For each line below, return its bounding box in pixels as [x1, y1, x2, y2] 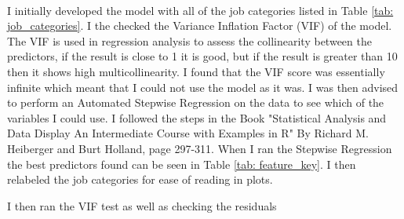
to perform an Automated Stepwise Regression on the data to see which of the [7, 94, 384, 111]
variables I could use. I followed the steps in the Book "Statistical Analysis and [7, 109, 387, 126]
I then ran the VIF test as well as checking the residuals [7, 197, 277, 214]
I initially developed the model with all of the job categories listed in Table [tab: [7, 2, 394, 18]
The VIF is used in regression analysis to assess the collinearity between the [7, 32, 372, 49]
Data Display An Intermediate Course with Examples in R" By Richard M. [7, 125, 369, 141]
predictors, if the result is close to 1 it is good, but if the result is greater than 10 [7, 48, 398, 64]
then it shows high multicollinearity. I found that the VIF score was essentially [7, 63, 385, 79]
